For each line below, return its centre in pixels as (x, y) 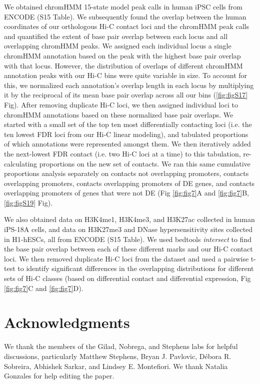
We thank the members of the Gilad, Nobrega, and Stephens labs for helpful (121, 346)
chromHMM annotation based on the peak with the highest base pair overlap (122, 55)
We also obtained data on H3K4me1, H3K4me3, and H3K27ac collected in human (129, 219)
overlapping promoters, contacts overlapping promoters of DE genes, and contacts (129, 183)
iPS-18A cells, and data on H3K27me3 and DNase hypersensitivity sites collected (128, 229)
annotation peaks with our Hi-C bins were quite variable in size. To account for (126, 75)
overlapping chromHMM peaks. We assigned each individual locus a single (118, 46)
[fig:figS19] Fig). (28, 202)
